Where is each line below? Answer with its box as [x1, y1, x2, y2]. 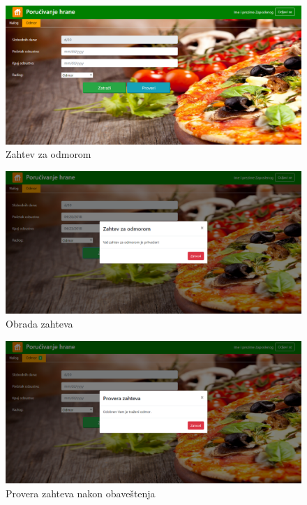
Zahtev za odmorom [6, 147, 91, 161]
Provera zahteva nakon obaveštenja [6, 485, 156, 500]
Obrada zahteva [6, 316, 73, 331]
